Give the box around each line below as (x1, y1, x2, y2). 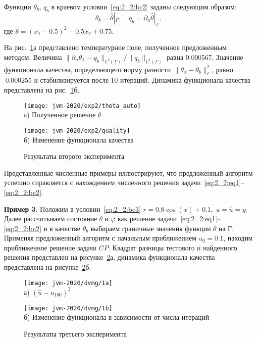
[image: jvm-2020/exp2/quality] (24, 127, 130, 134)
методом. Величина (4, 51, 62, 62)
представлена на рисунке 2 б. (4, 262, 91, 272)
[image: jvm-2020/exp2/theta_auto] (24, 102, 141, 109)
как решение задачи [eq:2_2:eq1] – (117, 213, 221, 224)
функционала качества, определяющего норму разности (4, 64, 171, 74)
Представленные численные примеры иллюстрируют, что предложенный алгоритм (4, 167, 253, 178)
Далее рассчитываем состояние (4, 213, 97, 224)
